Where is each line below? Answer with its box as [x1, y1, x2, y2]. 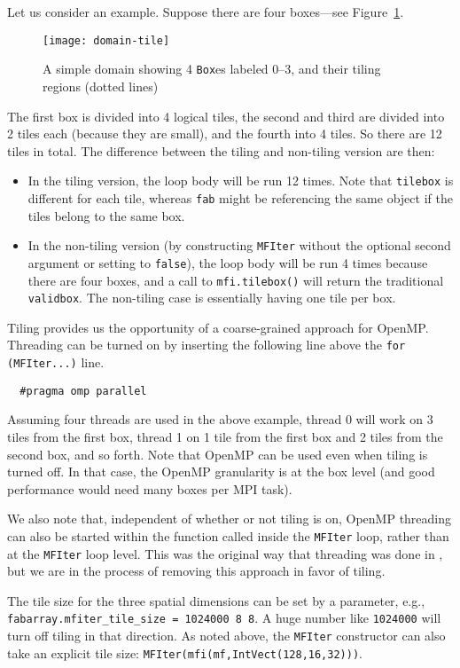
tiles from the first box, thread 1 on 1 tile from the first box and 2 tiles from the [7, 427, 443, 445]
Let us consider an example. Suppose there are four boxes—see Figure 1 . [7, 3, 404, 20]
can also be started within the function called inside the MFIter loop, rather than [7, 526, 449, 545]
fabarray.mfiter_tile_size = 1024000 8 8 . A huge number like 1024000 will [7, 609, 441, 627]
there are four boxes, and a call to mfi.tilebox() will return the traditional [27, 271, 444, 289]
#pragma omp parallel [19, 384, 147, 397]
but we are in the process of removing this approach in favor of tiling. [7, 562, 386, 580]
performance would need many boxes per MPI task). [7, 479, 292, 498]
